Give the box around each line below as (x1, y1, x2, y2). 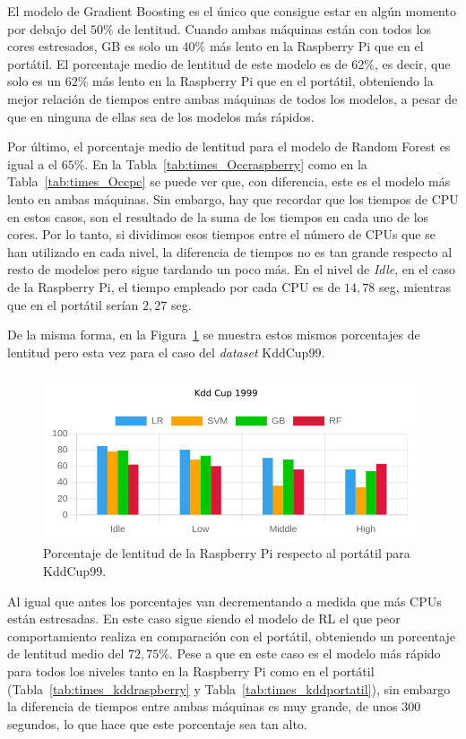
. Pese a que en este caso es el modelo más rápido (168, 644, 441, 663)
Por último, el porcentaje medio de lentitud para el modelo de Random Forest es (7, 137, 451, 156)
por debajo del (7, 19, 87, 38)
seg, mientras (379, 277, 451, 296)
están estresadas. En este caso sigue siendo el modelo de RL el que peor (7, 609, 401, 628)
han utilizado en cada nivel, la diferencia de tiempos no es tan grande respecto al (7, 242, 453, 261)
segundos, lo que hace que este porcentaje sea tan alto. (7, 714, 307, 733)
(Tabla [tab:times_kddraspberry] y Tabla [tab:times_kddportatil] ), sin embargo (7, 679, 451, 698)
